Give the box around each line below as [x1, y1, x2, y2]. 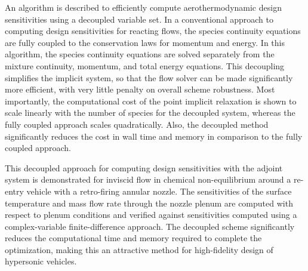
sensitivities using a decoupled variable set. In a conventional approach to [5, 13, 274, 25]
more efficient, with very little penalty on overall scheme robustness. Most [5, 83, 275, 96]
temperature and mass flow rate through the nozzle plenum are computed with [5, 196, 293, 209]
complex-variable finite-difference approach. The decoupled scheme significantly [5, 220, 295, 232]
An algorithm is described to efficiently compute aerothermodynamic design [5, 1, 282, 13]
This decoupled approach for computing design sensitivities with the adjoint [5, 161, 283, 174]
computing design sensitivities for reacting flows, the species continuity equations [5, 24, 301, 37]
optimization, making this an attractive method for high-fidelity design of [5, 243, 273, 255]
